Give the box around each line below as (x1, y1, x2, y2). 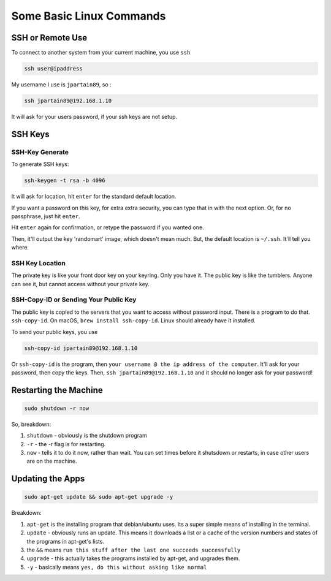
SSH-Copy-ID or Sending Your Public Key (11, 295, 137, 304)
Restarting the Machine (11, 385, 104, 395)
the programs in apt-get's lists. (26, 537, 104, 545)
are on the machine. (26, 457, 77, 465)
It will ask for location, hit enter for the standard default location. (11, 193, 177, 200)
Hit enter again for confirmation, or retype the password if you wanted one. (11, 224, 205, 231)
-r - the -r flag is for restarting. (26, 440, 106, 447)
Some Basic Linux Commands (11, 9, 166, 23)
